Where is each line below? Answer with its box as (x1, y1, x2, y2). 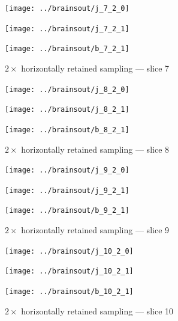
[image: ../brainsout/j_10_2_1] (5, 267, 134, 276)
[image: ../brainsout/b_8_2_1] (5, 125, 129, 134)
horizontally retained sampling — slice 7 (21, 61, 170, 74)
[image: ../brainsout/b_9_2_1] (5, 206, 129, 215)
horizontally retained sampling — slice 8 (21, 142, 170, 155)
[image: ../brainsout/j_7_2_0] (5, 4, 129, 13)
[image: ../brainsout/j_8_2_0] (5, 85, 129, 94)
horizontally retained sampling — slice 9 (21, 224, 170, 236)
